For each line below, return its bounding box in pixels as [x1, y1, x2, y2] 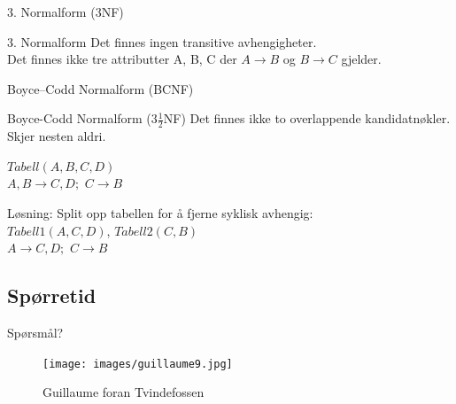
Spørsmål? [7, 322, 64, 341]
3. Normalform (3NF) [7, 3, 124, 20]
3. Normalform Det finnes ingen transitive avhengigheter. [7, 32, 317, 50]
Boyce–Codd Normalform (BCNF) [7, 79, 194, 97]
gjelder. [341, 50, 382, 68]
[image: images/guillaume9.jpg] [43, 357, 233, 370]
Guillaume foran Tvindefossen [43, 383, 205, 401]
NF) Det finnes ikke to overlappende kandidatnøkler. [163, 109, 451, 128]
